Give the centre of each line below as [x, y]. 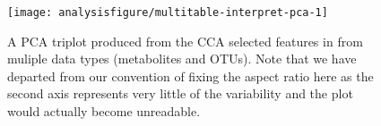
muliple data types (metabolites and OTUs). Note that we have [182, 59]
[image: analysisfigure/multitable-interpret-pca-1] [168, 13]
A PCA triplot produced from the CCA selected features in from [185, 41]
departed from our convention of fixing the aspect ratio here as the [190, 76]
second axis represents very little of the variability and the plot [180, 93]
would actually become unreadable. [104, 111]
